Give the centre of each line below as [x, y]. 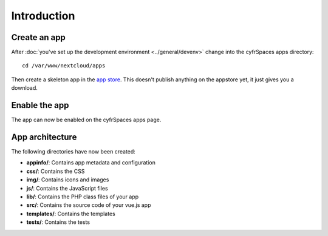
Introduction [43, 16]
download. [24, 88]
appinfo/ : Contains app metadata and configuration [91, 163]
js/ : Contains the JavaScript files [67, 188]
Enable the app [40, 105]
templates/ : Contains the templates [71, 214]
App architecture [44, 137]
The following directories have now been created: [73, 152]
